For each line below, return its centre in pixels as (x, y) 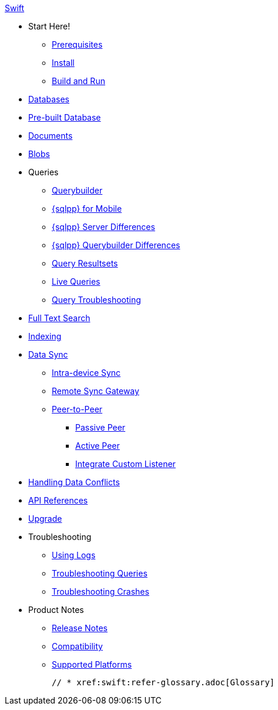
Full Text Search (59, 318)
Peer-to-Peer (77, 409)
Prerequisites (77, 44)
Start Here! (49, 26)
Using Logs (74, 555)
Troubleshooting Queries (100, 573)
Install (63, 63)
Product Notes (56, 610)
